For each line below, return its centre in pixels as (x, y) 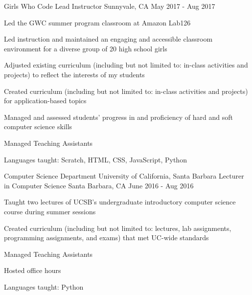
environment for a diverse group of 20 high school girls (86, 48)
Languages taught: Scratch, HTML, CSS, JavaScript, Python (95, 159)
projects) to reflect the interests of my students (74, 74)
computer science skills (38, 126)
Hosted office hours (33, 270)
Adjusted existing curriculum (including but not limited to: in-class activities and (126, 65)
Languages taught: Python (44, 286)
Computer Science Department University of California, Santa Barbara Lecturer (124, 176)
